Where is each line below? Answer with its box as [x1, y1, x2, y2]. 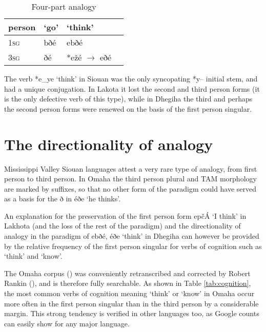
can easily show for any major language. [4, 318, 130, 328]
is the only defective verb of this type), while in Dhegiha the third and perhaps [4, 93, 253, 104]
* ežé [67, 51, 82, 63]
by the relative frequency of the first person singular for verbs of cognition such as [4, 240, 262, 251]
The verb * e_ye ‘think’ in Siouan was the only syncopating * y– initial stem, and [4, 73, 258, 84]
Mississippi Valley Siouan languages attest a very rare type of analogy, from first [4, 163, 257, 174]
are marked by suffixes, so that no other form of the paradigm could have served [4, 183, 257, 194]
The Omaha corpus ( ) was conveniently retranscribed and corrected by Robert [4, 267, 251, 278]
